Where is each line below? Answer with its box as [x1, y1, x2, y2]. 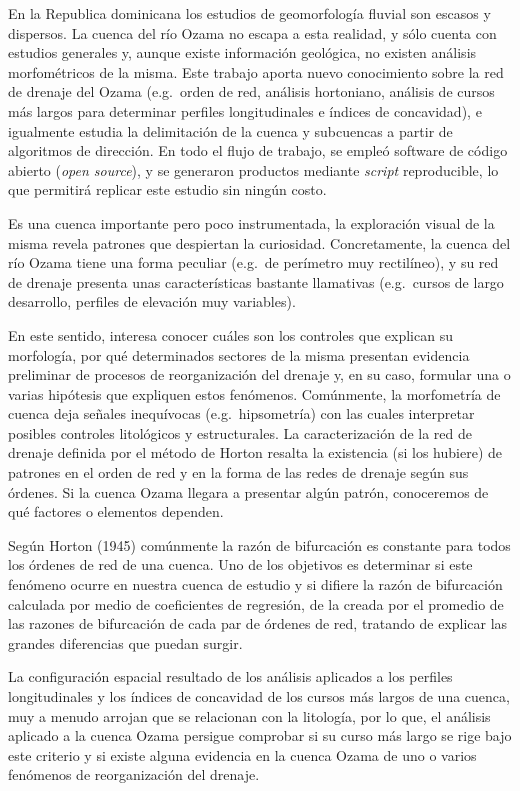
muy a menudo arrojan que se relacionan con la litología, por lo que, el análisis [8, 705, 491, 726]
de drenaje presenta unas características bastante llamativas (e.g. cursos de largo [8, 271, 504, 292]
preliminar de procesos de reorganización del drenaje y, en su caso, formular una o [8, 364, 511, 385]
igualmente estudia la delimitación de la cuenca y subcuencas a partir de [8, 120, 453, 141]
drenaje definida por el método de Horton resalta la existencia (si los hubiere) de [8, 442, 503, 463]
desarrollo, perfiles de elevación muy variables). [8, 291, 296, 312]
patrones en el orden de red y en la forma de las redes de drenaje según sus [8, 462, 469, 483]
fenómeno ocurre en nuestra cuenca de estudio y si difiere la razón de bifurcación [8, 574, 503, 595]
